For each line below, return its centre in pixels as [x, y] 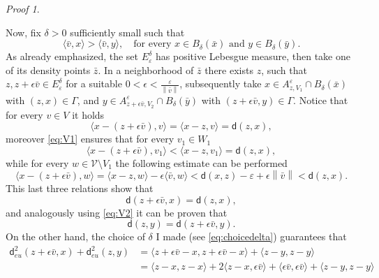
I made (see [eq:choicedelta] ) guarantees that [251, 236]
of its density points [48, 69]
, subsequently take [221, 83]
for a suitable [94, 83]
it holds [88, 114]
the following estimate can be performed [201, 162]
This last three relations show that [80, 188]
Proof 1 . [23, 8]
